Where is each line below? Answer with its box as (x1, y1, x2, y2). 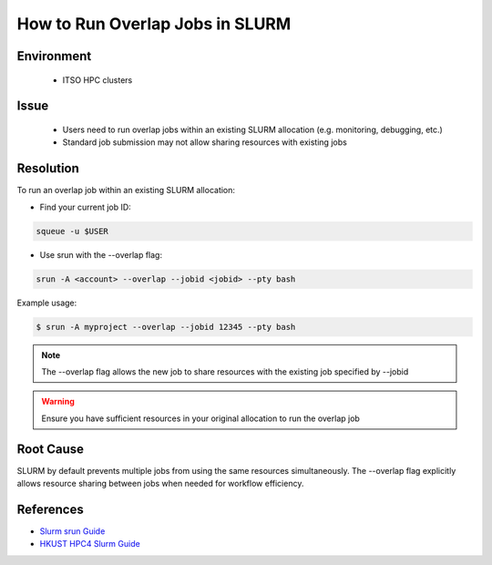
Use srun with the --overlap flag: (39, 249, 163, 260)
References (16, 501, 84, 517)
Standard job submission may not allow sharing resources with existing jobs (62, 137, 348, 148)
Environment (16, 48, 92, 64)
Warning (41, 396, 75, 407)
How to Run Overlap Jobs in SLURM (16, 14, 292, 34)
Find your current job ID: (39, 201, 131, 212)
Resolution (16, 160, 79, 177)
